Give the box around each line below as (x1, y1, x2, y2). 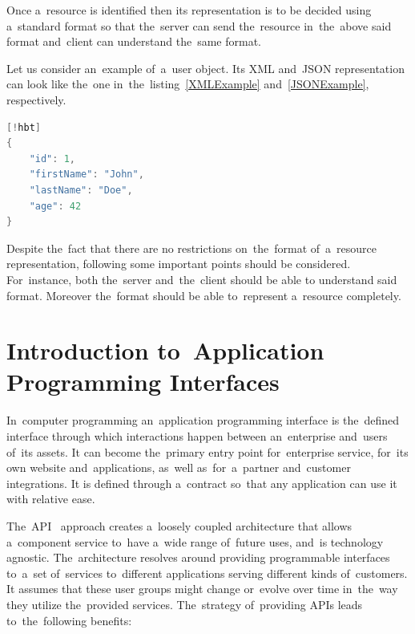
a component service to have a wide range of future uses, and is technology (6, 533, 384, 550)
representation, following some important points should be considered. (6, 255, 351, 272)
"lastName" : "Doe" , (29, 184, 133, 196)
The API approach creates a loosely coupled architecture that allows (6, 517, 353, 534)
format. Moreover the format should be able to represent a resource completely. (6, 287, 401, 303)
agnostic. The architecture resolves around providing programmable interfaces (6, 549, 390, 566)
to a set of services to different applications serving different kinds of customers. (6, 564, 408, 581)
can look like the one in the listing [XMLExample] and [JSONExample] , (6, 75, 369, 92)
